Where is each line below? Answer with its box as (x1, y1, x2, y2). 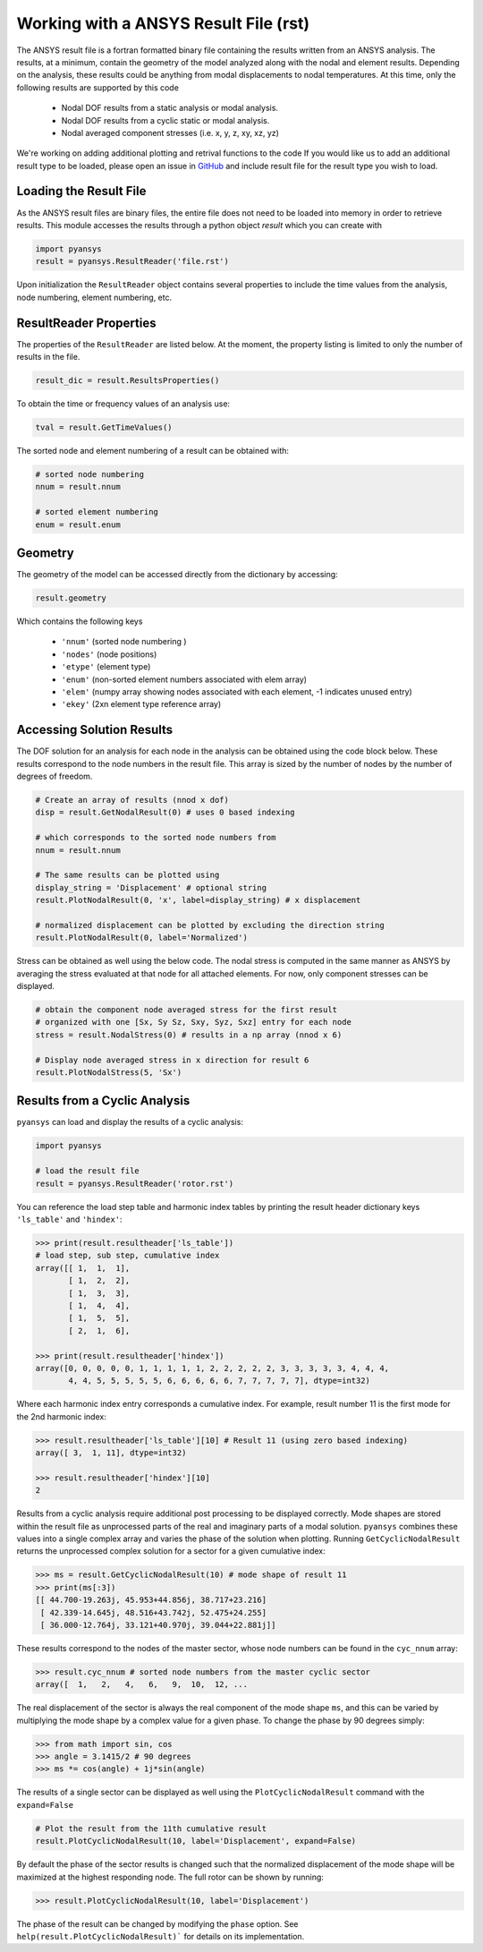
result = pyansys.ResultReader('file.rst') (35, 256, 230, 267)
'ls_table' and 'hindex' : (16, 1214, 123, 1225)
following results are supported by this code (16, 81, 179, 93)
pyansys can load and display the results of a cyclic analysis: (16, 1117, 243, 1128)
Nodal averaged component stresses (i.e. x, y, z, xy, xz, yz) (61, 127, 279, 138)
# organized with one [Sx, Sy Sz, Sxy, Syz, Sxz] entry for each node (35, 1017, 352, 1027)
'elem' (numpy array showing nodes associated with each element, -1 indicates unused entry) (61, 686, 413, 697)
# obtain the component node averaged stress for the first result (35, 1005, 338, 1015)
